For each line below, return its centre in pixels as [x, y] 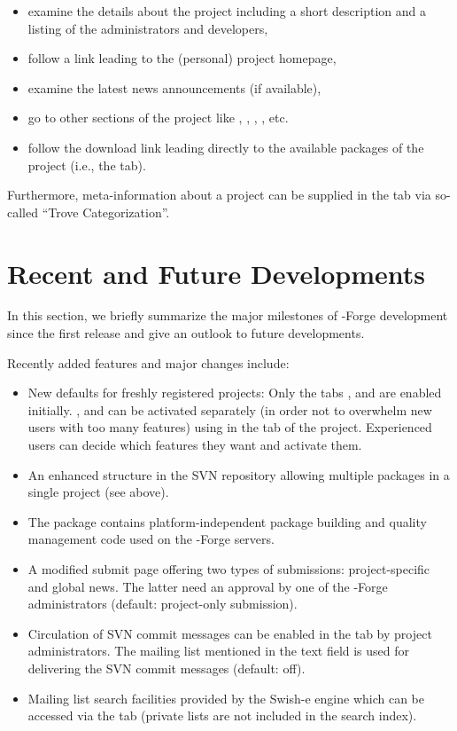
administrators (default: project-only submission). [163, 604]
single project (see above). [98, 492]
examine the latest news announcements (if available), [174, 87]
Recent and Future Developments [217, 273]
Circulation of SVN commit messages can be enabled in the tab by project [230, 633]
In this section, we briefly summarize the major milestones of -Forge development [228, 315]
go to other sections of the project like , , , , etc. [158, 118]
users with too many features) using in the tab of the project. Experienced [230, 427]
